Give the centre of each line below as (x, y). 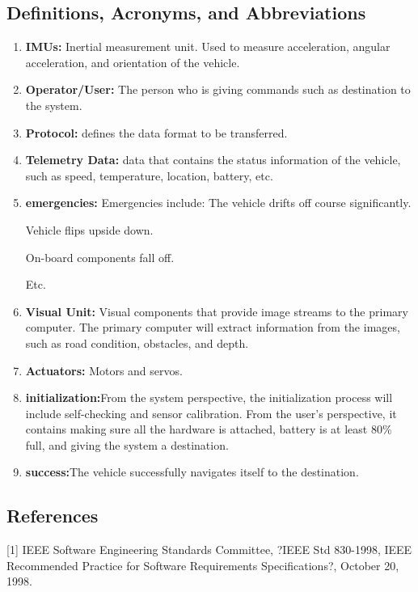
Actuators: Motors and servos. (104, 370)
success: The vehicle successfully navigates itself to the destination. (192, 472)
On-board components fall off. (100, 257)
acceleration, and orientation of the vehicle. (133, 62)
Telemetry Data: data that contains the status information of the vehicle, (213, 160)
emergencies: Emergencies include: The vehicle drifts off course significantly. (218, 203)
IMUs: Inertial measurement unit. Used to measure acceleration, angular (208, 47)
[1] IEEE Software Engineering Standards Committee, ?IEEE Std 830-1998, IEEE (209, 550)
